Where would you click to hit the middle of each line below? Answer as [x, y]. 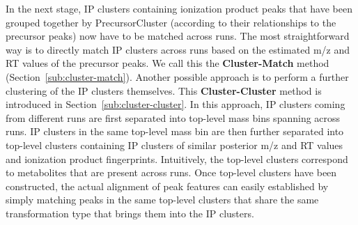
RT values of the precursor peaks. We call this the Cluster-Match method [168, 63]
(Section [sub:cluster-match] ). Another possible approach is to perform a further [177, 76]
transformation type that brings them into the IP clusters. [130, 213]
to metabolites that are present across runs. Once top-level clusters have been [171, 172]
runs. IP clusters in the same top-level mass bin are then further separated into [175, 131]
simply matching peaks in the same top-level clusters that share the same [162, 200]
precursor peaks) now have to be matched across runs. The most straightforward [178, 36]
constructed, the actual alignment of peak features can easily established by [167, 186]
